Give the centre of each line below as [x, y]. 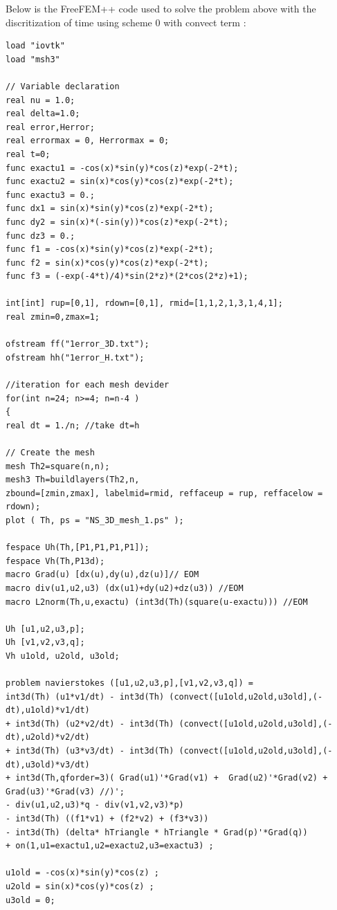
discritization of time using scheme [79, 22]
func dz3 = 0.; [40, 236]
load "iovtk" [35, 46]
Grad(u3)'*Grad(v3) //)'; [65, 791]
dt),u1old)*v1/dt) [48, 710]
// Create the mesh [50, 453]
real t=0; [28, 154]
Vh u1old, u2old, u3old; [63, 656]
